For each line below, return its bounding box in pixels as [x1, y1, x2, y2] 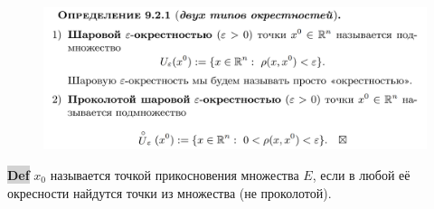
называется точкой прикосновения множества [50, 165, 299, 184]
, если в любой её [312, 165, 410, 184]
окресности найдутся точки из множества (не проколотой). [7, 183, 332, 202]
